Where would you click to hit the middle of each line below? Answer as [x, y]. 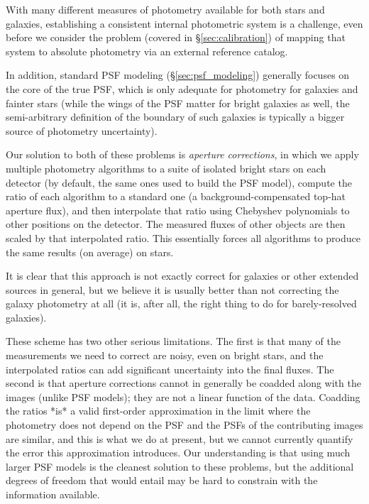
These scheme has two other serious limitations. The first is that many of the [173, 341]
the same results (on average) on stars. [90, 252]
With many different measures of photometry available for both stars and [165, 9]
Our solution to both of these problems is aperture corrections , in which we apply [182, 154]
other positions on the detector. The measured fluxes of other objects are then [176, 224]
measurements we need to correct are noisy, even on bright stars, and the [165, 355]
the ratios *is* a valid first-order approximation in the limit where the [158, 411]
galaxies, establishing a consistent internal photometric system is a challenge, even [184, 23]
